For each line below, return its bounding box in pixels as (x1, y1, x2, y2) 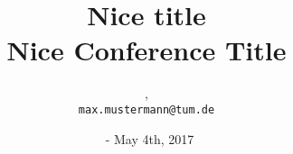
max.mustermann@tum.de (78, 103, 215, 116)
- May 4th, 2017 (105, 129, 194, 148)
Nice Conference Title (6, 32, 287, 68)
